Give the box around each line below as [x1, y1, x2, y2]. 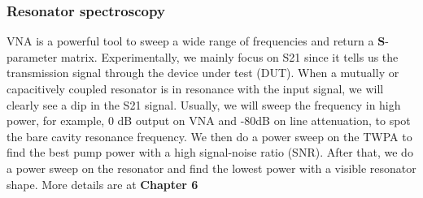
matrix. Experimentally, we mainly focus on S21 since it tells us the [60, 48, 399, 65]
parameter [7, 48, 58, 65]
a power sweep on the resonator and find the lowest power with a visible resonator [7, 159, 416, 176]
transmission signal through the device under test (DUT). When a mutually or [7, 64, 399, 81]
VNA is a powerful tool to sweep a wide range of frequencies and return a [7, 32, 374, 49]
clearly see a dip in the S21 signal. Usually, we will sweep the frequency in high [7, 96, 401, 113]
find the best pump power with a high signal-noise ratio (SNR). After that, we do [7, 144, 413, 161]
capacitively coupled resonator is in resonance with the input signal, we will [7, 80, 384, 97]
